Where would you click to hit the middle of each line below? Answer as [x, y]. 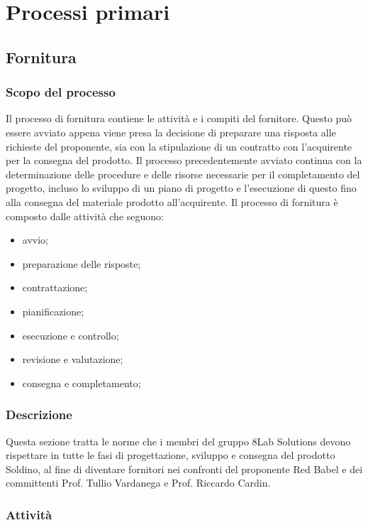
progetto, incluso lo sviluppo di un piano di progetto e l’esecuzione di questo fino [181, 188]
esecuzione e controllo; [71, 335]
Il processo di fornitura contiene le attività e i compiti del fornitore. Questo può [179, 118]
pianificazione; [53, 311]
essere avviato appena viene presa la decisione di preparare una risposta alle [171, 132]
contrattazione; [55, 287]
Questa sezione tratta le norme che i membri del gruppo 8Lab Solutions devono [178, 441]
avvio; [35, 240]
